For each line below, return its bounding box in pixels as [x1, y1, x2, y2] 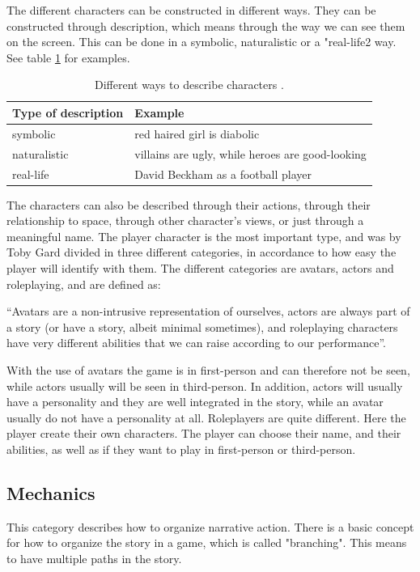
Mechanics [6, 480, 95, 505]
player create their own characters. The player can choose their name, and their [6, 425, 401, 442]
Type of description [12, 104, 124, 121]
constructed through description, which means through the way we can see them [6, 17, 405, 34]
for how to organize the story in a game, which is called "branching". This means [6, 534, 407, 551]
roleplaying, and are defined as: [6, 275, 161, 292]
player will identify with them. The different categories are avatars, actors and [6, 259, 394, 276]
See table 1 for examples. [6, 49, 130, 66]
